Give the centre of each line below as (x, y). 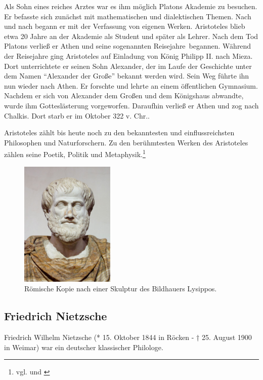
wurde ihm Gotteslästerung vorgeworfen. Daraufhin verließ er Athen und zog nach (131, 105)
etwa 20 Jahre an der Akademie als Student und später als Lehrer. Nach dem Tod (131, 36)
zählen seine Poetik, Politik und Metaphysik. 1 (75, 153)
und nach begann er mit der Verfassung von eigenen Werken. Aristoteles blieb (125, 26)
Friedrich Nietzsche (56, 316)
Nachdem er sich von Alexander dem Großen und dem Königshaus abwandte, (124, 96)
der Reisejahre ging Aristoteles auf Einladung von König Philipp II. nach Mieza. (128, 55)
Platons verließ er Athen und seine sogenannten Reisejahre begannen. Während (128, 46)
